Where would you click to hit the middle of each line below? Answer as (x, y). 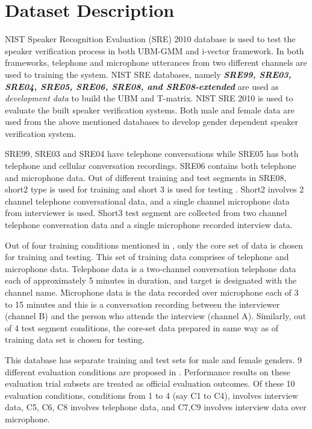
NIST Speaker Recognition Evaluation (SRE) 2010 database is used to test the (150, 39)
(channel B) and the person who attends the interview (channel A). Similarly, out (156, 316)
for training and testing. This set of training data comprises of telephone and (147, 257)
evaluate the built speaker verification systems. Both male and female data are (150, 110)
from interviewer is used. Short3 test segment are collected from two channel (146, 213)
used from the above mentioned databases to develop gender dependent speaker (151, 122)
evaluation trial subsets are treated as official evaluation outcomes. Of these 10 (150, 383)
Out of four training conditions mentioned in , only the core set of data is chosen (154, 245)
